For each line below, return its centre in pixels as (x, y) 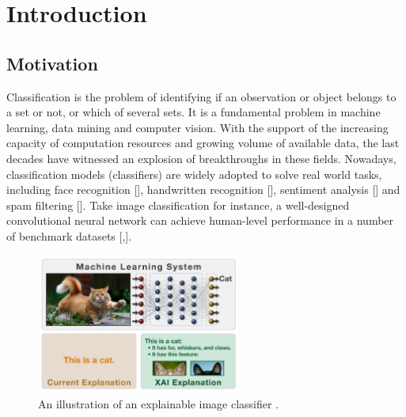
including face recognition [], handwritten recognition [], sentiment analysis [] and (203, 190)
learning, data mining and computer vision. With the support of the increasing (197, 127)
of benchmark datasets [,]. (69, 235)
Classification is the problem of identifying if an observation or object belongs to (201, 96)
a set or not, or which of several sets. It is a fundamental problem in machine (194, 112)
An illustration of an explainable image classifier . (159, 403)
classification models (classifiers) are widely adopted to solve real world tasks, (194, 174)
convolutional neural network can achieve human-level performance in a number (200, 220)
